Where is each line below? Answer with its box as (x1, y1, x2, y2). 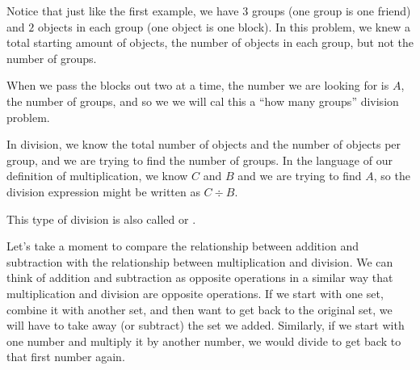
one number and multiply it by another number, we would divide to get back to (6, 332, 401, 349)
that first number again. (6, 348, 125, 365)
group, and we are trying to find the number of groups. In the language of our (6, 151, 393, 168)
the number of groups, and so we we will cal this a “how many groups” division (6, 92, 399, 109)
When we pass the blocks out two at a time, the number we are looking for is (6, 77, 389, 94)
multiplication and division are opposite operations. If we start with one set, (6, 284, 384, 301)
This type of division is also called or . (6, 210, 196, 227)
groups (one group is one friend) (251, 2, 411, 19)
